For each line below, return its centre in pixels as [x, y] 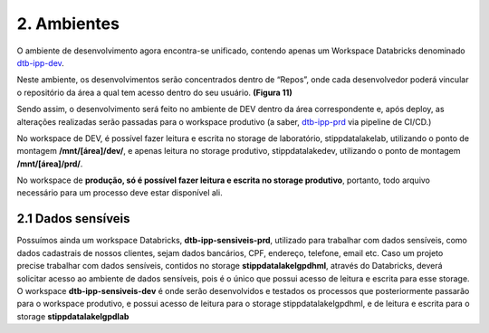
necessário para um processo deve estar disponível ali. [120, 193]
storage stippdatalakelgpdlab [73, 316]
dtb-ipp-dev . [41, 62]
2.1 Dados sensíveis [73, 219]
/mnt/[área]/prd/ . [50, 164]
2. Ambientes [68, 24]
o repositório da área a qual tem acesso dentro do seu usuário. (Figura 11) [155, 92]
